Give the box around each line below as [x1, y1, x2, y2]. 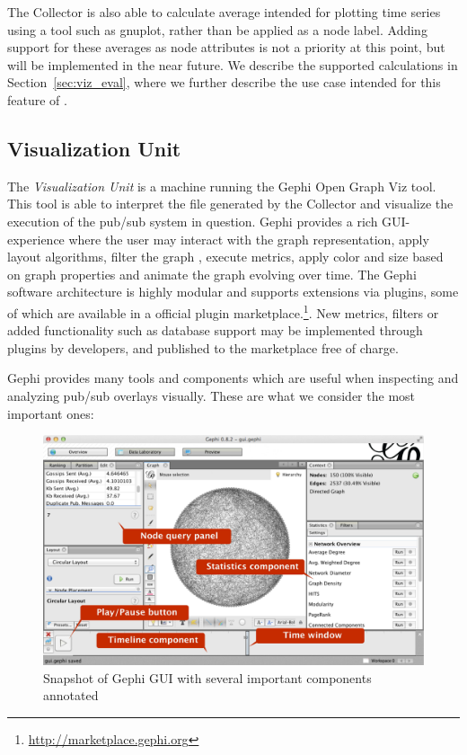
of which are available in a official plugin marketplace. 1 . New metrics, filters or [7, 300, 439, 322]
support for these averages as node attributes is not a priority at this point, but [7, 38, 445, 57]
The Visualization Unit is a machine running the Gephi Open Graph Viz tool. [7, 176, 436, 195]
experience [7, 229, 65, 248]
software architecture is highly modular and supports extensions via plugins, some [7, 282, 459, 301]
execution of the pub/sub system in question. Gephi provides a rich [7, 211, 378, 230]
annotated [43, 686, 99, 705]
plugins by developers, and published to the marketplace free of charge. [7, 338, 399, 357]
